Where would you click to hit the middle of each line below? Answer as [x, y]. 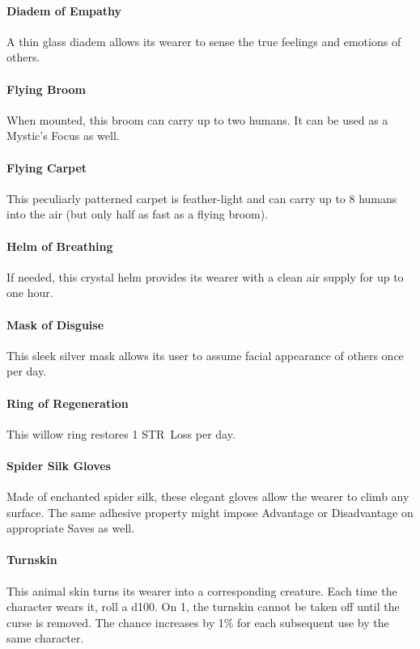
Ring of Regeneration [68, 403]
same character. [45, 638]
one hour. [30, 293]
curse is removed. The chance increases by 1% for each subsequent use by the [198, 622]
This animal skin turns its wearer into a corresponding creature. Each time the [202, 590]
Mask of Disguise [55, 324]
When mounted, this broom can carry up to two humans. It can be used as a [197, 119]
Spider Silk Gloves [59, 465]
